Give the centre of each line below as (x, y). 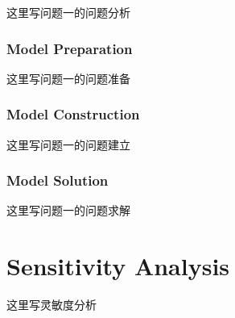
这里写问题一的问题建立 (68, 144)
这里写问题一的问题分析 (68, 12)
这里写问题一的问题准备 (68, 78)
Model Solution (58, 180)
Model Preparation (70, 48)
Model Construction (73, 114)
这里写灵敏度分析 (52, 305)
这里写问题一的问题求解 (68, 210)
